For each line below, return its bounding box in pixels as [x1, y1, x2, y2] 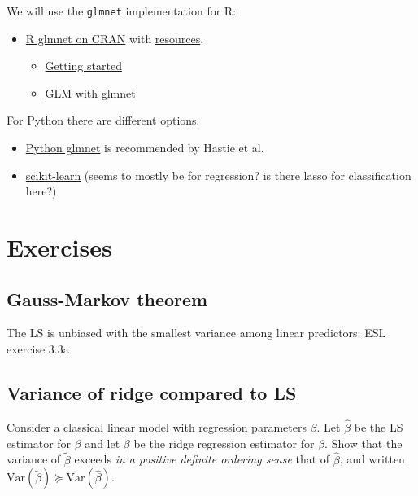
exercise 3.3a [7, 340, 69, 357]
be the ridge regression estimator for [133, 434, 315, 451]
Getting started [45, 57, 122, 74]
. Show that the [324, 434, 403, 451]
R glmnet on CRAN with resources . [25, 29, 204, 46]
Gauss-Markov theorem [7, 286, 208, 311]
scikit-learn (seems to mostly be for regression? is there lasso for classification [25, 166, 411, 183]
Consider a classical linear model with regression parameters [7, 419, 307, 435]
